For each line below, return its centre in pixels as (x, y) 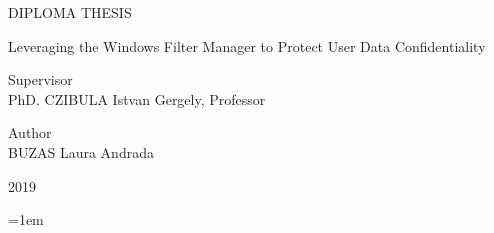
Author (30, 132)
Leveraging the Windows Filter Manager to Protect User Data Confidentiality (247, 45)
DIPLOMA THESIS (70, 12)
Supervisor (40, 79)
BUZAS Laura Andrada (81, 151)
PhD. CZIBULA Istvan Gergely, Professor (137, 98)
